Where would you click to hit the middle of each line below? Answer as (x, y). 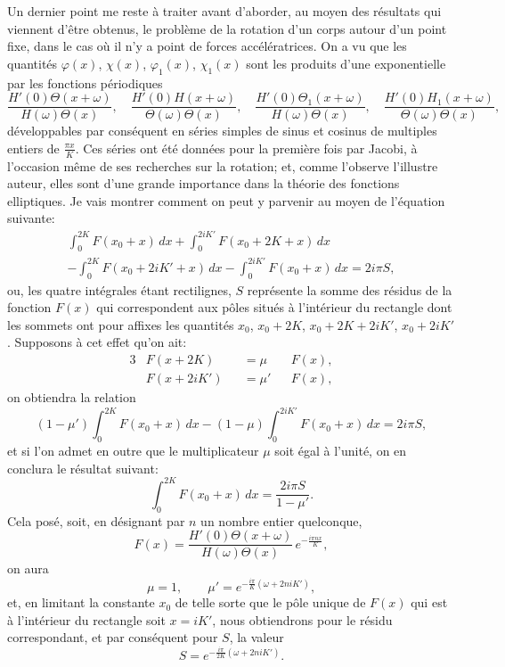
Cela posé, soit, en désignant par (96, 520)
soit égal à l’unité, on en (341, 451)
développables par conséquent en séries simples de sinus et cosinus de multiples (222, 131)
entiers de (33, 148)
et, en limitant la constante (81, 602)
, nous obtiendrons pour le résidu (302, 619)
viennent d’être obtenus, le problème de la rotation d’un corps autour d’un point (227, 28)
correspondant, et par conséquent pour (113, 637)
